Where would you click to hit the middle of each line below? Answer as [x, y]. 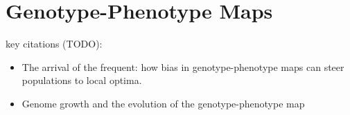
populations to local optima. [82, 80]
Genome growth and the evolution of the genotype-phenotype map [163, 103]
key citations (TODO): [54, 44]
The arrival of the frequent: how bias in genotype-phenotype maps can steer [183, 66]
